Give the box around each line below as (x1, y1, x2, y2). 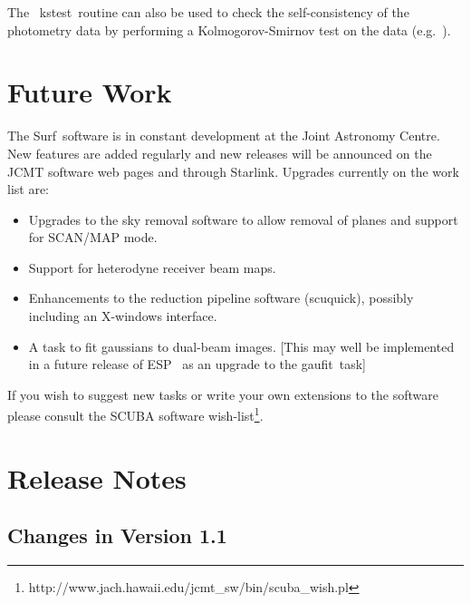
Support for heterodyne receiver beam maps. (28, 258, 276, 277)
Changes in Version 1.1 (7, 521, 227, 550)
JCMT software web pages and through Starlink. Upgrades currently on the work (7, 161, 459, 180)
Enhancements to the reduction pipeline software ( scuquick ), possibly (28, 288, 414, 307)
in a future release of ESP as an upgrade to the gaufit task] (28, 355, 366, 374)
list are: (7, 180, 50, 199)
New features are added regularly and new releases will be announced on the (7, 143, 432, 162)
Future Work (7, 73, 172, 111)
